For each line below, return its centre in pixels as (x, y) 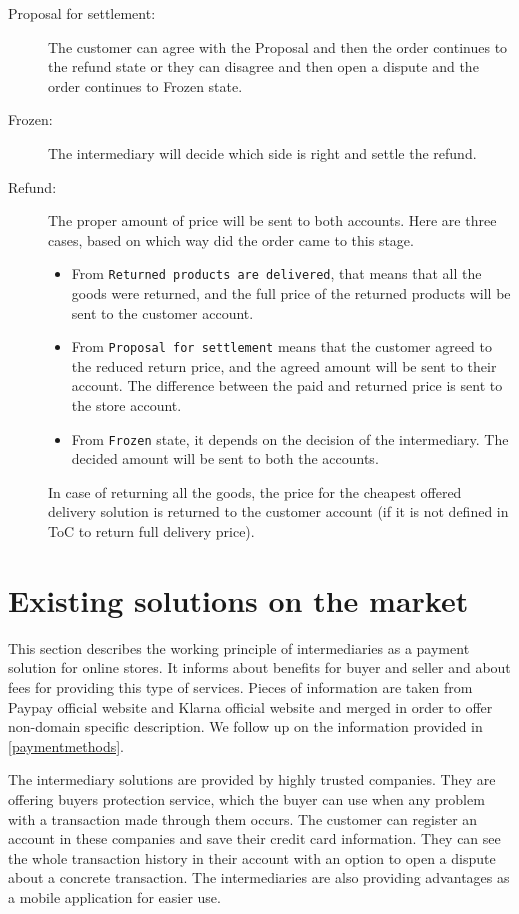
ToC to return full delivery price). (151, 531)
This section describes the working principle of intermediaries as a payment (239, 647)
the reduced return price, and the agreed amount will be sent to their (284, 365)
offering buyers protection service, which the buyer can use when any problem (246, 798)
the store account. (126, 405)
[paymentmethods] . (66, 745)
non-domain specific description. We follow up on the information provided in (245, 726)
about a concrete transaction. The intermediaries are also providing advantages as (259, 877)
